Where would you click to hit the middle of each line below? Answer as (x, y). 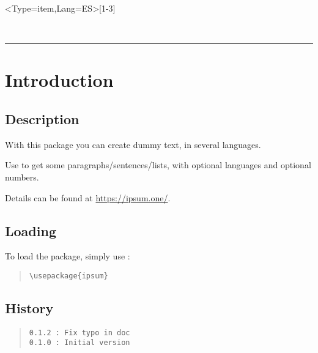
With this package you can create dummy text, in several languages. (133, 144)
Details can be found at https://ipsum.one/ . (88, 197)
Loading (31, 230)
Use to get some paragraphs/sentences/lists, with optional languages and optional (158, 165)
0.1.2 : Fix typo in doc (79, 333)
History (29, 307)
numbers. (22, 176)
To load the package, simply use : (68, 256)
